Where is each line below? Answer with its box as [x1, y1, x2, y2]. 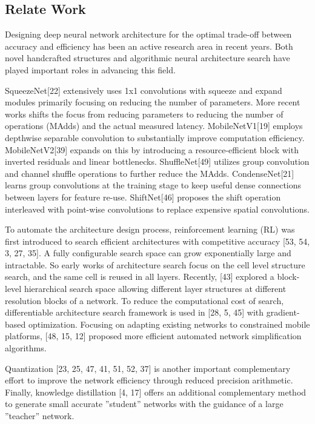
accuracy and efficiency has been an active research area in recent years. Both [5, 39, 293, 52]
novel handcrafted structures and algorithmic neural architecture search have [5, 51, 290, 64]
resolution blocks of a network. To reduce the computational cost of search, [5, 294, 284, 306]
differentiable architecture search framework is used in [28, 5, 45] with [5, 306, 264, 319]
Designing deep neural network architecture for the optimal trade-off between [5, 28, 292, 41]
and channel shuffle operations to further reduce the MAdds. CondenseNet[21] [5, 167, 294, 179]
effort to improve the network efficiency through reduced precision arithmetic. [5, 374, 293, 386]
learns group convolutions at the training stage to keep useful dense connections [5, 179, 302, 191]
